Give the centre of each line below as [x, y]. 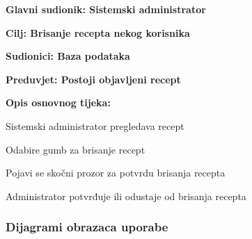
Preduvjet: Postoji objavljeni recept [93, 79]
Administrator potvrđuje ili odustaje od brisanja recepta [126, 196]
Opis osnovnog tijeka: [58, 102]
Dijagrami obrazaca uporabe [87, 227]
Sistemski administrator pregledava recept [95, 125]
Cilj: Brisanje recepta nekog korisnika [98, 32]
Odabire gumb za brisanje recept [76, 149]
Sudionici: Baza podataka [68, 56]
